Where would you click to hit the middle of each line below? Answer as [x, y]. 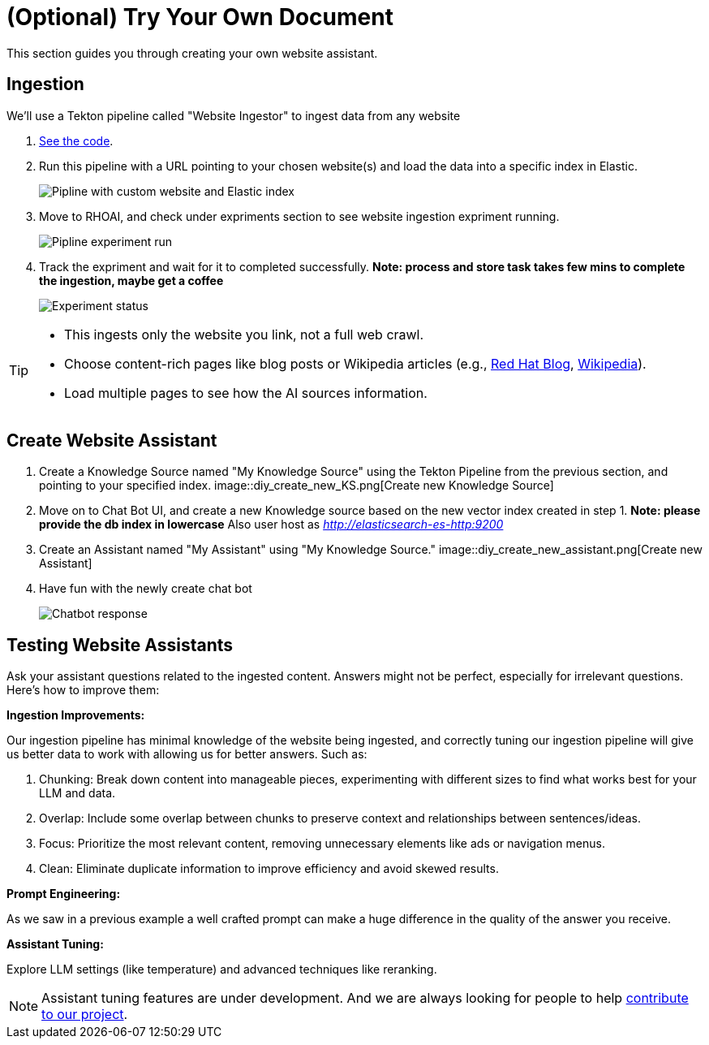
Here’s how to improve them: [83, 690]
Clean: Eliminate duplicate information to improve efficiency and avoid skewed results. [269, 869]
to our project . [85, 1015]
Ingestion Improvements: [76, 715]
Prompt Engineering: [64, 894]
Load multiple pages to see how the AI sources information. [246, 393]
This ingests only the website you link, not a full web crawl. [244, 334]
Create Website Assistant [112, 441]
